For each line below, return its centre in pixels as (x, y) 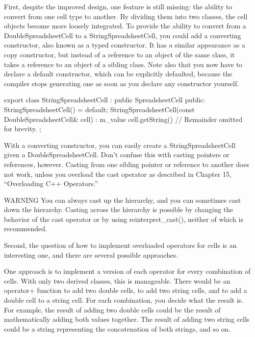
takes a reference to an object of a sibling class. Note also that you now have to (123, 64)
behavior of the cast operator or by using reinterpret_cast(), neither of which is (124, 219)
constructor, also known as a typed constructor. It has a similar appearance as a (125, 45)
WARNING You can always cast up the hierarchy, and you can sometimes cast (122, 200)
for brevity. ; (23, 129)
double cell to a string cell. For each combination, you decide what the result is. (124, 300)
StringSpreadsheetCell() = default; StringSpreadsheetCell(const (99, 109)
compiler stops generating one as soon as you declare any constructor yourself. (122, 83)
